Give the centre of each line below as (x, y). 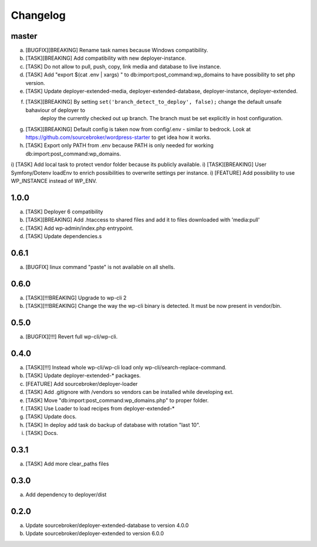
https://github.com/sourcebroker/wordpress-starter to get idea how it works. (118, 137)
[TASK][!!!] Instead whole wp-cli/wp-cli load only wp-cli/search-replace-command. (126, 368)
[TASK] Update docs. (51, 417)
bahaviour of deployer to (55, 110)
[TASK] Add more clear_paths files (67, 464)
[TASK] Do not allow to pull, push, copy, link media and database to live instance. (123, 66)
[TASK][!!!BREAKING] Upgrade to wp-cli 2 (76, 298)
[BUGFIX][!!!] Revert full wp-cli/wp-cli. (72, 337)
